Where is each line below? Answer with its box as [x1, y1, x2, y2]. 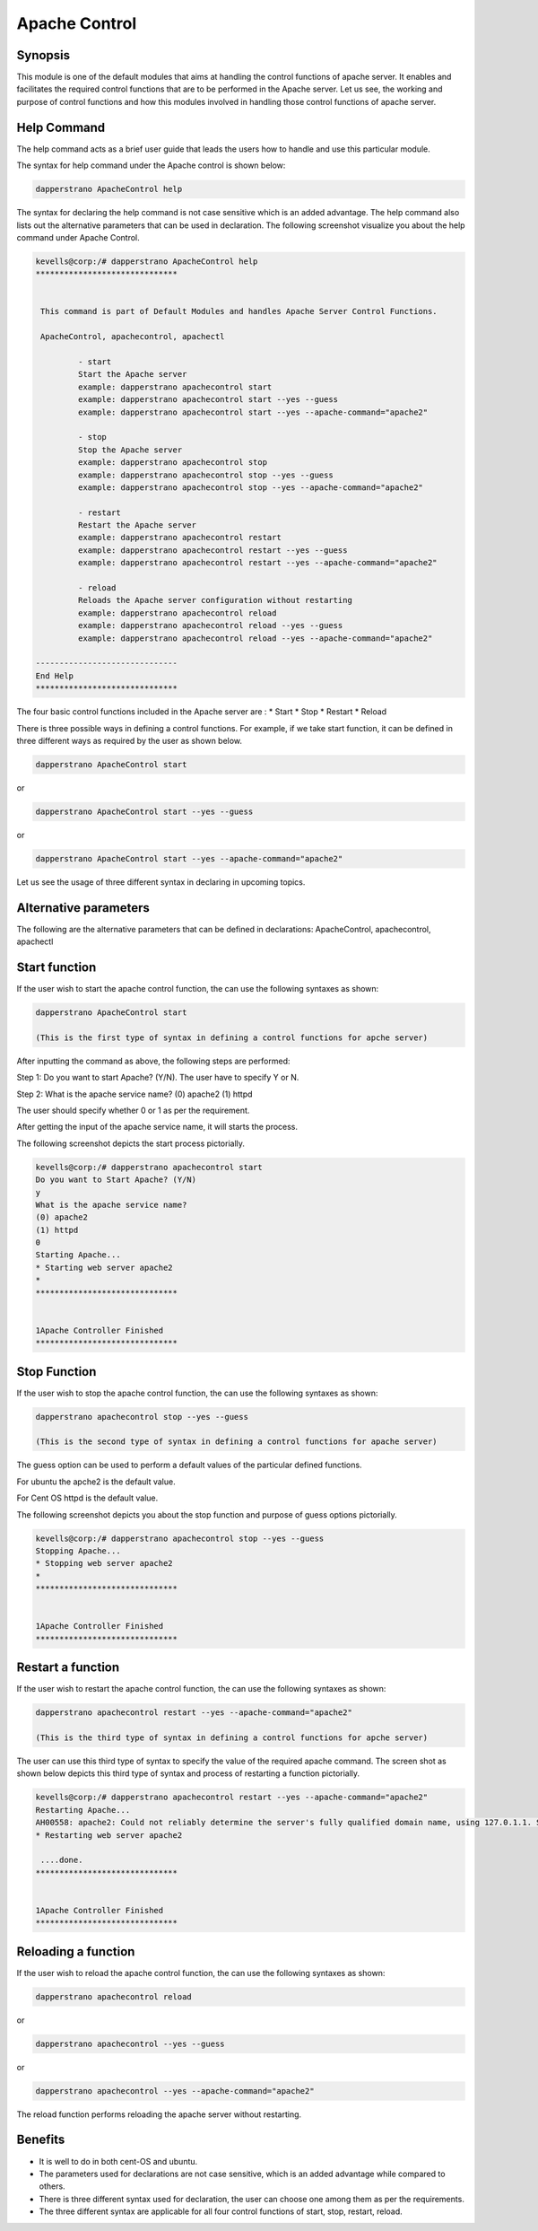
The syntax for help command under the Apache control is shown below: [16, 160, 286, 171]
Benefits [16, 2132, 65, 2148]
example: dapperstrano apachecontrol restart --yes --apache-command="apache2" [77, 557, 438, 568]
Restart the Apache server [77, 521, 197, 530]
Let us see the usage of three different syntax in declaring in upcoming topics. [16, 876, 306, 888]
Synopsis [16, 48, 71, 63]
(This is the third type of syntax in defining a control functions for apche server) [35, 1732, 429, 1743]
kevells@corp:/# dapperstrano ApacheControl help [35, 256, 258, 267]
